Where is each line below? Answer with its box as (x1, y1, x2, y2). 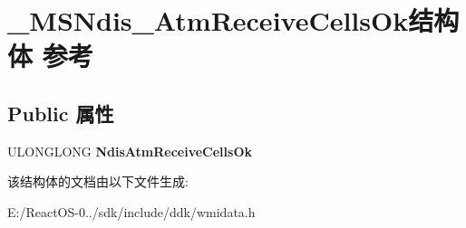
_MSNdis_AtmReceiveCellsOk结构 (7, 2, 460, 39)
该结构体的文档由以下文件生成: (7, 172, 189, 191)
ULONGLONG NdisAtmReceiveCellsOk (7, 141, 252, 160)
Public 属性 (7, 99, 114, 127)
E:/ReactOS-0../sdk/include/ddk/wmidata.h (7, 202, 256, 221)
